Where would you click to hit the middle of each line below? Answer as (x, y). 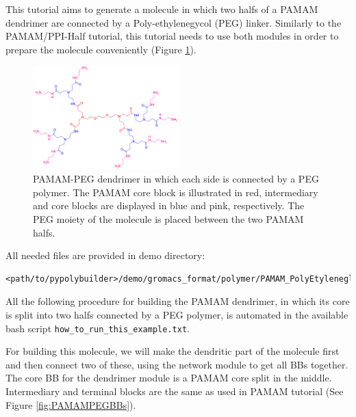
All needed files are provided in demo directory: (105, 255)
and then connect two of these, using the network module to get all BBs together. (177, 364)
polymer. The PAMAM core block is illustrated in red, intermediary (176, 192)
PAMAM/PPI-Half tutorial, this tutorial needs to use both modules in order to (172, 36)
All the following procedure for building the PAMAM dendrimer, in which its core (178, 301)
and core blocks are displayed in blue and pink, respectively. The (169, 205)
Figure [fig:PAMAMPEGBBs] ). (71, 404)
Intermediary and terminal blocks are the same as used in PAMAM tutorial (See (175, 391)
